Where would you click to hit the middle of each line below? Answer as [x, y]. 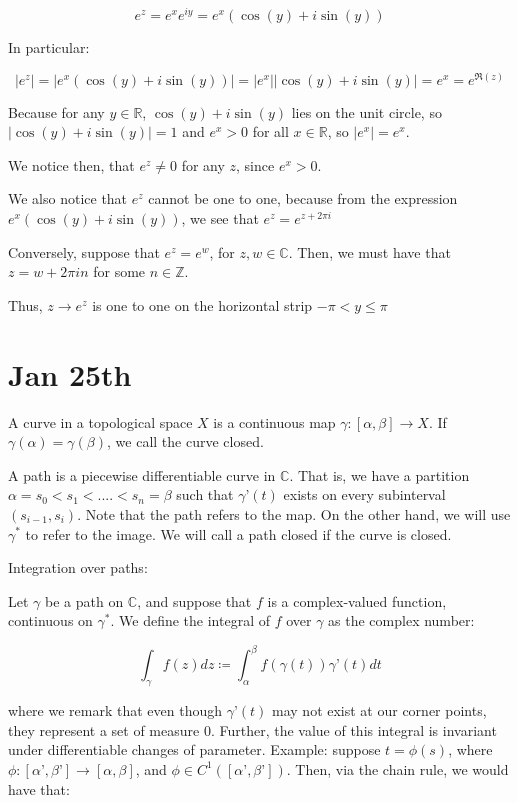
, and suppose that [194, 600]
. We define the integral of [190, 620]
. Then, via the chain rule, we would [397, 768]
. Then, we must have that [369, 251]
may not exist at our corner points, [379, 710]
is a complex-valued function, [357, 600]
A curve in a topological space [100, 421]
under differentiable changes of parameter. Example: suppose [194, 749]
